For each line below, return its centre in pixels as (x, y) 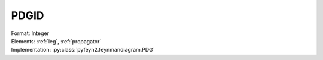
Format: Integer (30, 33)
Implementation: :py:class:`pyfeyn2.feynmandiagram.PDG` (83, 50)
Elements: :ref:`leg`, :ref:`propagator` (56, 41)
